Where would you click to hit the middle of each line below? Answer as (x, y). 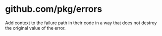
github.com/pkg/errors (54, 9)
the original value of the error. (35, 28)
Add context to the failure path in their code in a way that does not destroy (81, 23)
